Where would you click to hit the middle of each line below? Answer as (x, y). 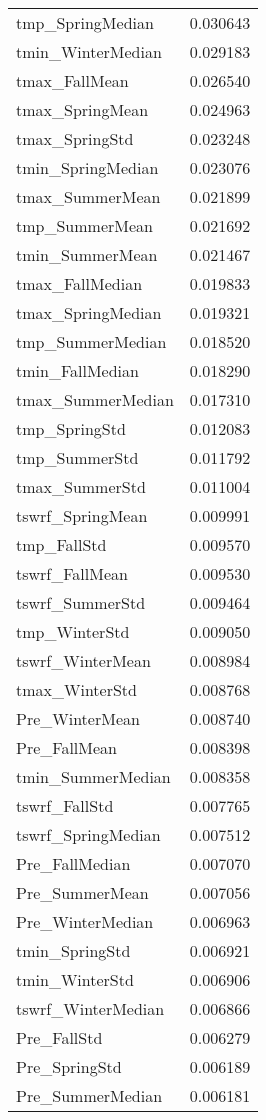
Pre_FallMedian (73, 863)
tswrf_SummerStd (81, 602)
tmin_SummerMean (87, 254)
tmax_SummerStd (81, 486)
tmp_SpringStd (71, 428)
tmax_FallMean (72, 80)
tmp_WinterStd (73, 631)
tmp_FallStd (61, 544)
